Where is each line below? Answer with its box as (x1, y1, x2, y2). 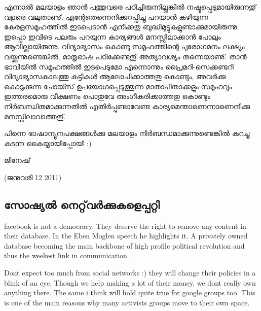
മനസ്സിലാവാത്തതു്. (4, 111, 66, 121)
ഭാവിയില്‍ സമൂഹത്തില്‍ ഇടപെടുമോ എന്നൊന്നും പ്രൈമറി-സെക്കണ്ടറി (4, 61, 234, 72)
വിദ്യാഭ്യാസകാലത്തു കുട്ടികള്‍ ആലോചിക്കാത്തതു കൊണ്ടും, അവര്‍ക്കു (4, 71, 226, 82)
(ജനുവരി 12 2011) (4, 171, 62, 182)
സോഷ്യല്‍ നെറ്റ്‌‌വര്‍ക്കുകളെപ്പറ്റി (4, 196, 160, 212)
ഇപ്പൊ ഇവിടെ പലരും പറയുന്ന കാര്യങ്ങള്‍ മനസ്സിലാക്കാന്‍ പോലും (4, 31, 221, 42)
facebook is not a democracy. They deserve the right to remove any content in (4, 220, 246, 231)
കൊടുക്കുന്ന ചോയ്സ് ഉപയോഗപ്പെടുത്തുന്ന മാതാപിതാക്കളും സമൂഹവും (4, 81, 232, 91)
